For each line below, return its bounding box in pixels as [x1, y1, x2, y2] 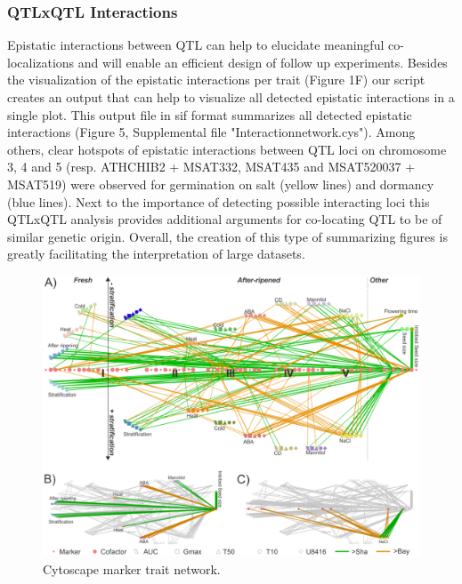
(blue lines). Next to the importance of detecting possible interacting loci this [7, 192, 430, 211]
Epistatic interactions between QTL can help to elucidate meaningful [7, 36, 385, 54]
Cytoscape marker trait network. [43, 559, 221, 578]
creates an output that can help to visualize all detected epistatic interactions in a [7, 88, 455, 106]
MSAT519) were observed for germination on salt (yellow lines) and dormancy [7, 174, 434, 193]
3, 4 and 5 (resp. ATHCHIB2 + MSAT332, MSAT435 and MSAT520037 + [7, 157, 416, 176]
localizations [7, 52, 75, 71]
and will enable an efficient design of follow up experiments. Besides [77, 52, 448, 71]
